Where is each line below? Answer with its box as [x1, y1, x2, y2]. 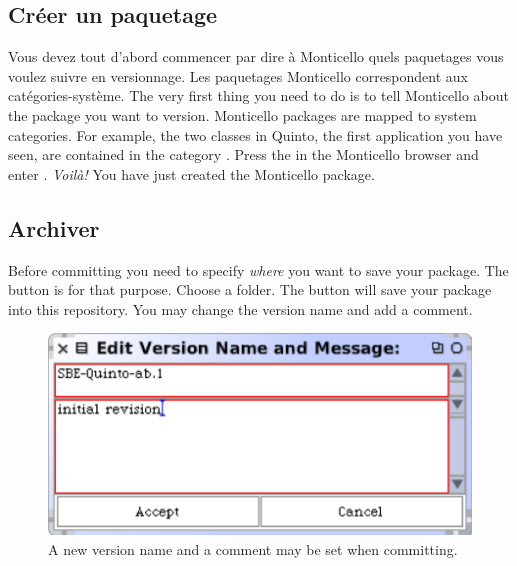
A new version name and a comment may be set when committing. [48, 538, 458, 559]
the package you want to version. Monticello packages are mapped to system [8, 104, 477, 125]
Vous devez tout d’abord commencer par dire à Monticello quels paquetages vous [8, 46, 504, 67]
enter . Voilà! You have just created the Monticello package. [8, 163, 375, 184]
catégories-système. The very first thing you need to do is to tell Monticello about [8, 85, 509, 106]
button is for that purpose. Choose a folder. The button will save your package [8, 279, 492, 300]
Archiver [8, 212, 100, 243]
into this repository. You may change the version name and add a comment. [8, 298, 473, 319]
